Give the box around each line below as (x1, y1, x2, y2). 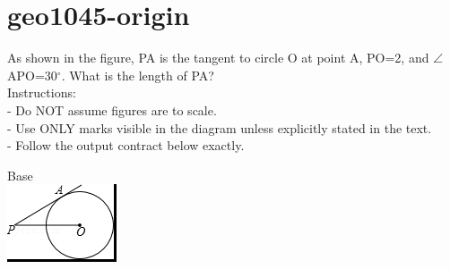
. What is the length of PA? (61, 65, 214, 84)
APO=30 (7, 65, 57, 84)
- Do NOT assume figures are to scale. (7, 100, 217, 119)
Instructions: (7, 83, 76, 102)
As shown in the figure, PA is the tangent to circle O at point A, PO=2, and (7, 48, 429, 67)
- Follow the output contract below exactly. (7, 136, 245, 155)
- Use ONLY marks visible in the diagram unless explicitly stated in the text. (7, 118, 432, 137)
